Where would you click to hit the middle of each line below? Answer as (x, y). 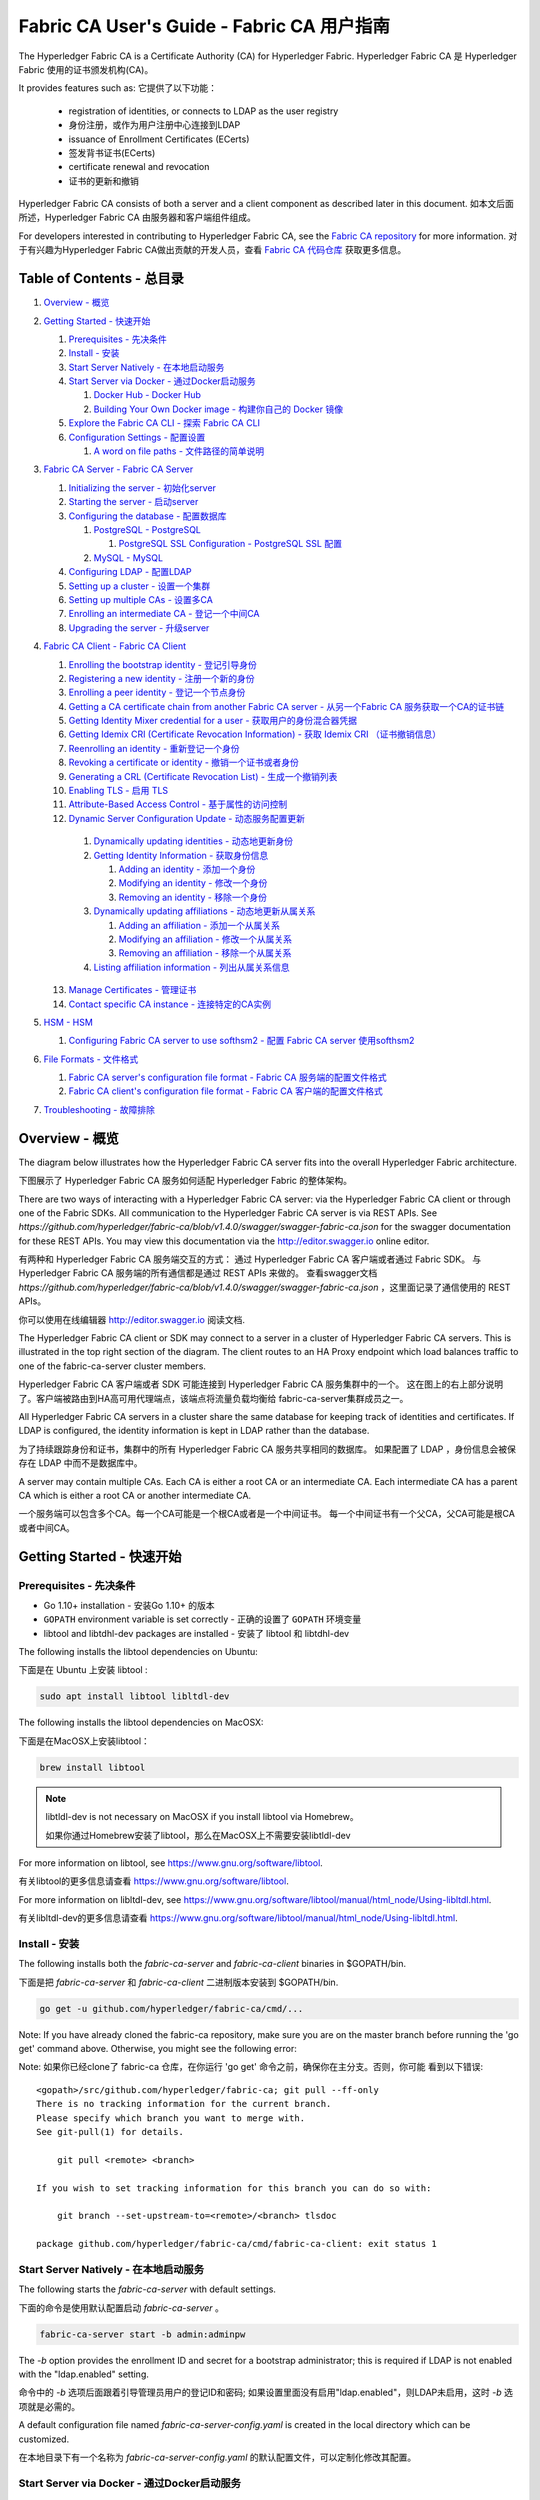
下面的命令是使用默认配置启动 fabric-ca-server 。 (121, 2307)
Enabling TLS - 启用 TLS (118, 791)
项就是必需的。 (49, 2406)
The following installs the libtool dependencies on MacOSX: (141, 1722)
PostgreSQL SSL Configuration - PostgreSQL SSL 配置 (230, 544)
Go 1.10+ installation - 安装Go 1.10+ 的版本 (129, 1605)
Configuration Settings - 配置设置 (137, 437)
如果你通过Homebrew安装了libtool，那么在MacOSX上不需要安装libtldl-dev (198, 1835)
